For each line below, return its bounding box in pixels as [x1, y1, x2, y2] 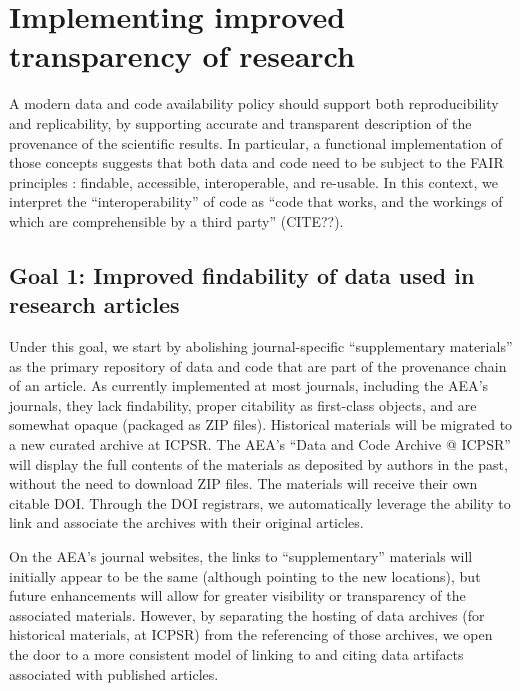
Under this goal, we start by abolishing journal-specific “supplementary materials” [9, 336, 513, 357]
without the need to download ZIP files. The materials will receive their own [9, 473, 478, 494]
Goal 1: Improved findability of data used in [9, 259, 475, 290]
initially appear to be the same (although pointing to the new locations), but [9, 565, 481, 586]
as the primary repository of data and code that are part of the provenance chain [9, 355, 507, 376]
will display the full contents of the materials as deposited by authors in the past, [9, 453, 508, 474]
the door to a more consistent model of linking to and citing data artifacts [9, 643, 464, 664]
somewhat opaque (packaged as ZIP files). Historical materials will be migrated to [9, 414, 513, 435]
